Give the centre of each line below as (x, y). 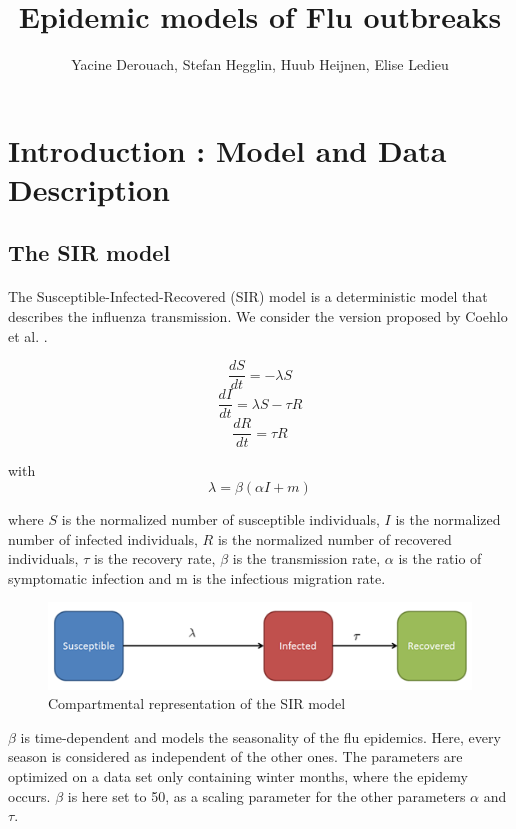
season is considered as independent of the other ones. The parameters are (235, 756)
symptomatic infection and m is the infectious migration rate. (197, 577)
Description (89, 188)
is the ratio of (440, 558)
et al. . (28, 335)
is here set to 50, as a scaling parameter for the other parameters (266, 795)
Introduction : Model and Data (227, 149)
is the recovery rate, (154, 558)
